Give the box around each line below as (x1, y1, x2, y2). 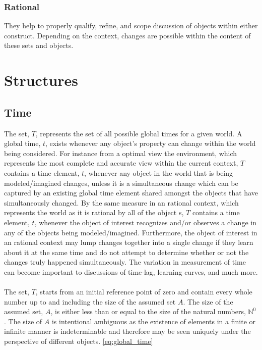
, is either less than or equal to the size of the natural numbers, (50, 306, 246, 317)
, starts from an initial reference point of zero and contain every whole (35, 286, 252, 297)
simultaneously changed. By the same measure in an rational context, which (4, 197, 239, 208)
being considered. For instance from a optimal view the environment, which (4, 147, 237, 158)
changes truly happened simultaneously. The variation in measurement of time (4, 257, 246, 267)
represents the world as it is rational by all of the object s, (4, 207, 184, 218)
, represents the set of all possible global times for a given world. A (35, 128, 242, 138)
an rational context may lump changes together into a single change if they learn (4, 237, 253, 247)
